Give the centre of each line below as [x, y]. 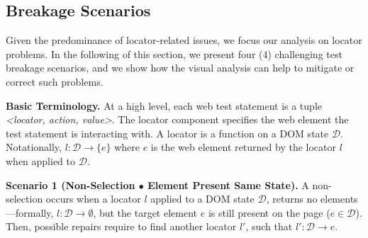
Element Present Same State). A [228, 185]
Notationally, [34, 147]
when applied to [41, 160]
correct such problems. [55, 81]
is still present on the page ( [269, 212]
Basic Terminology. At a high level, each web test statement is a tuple [164, 105]
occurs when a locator [93, 199]
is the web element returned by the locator [243, 147]
